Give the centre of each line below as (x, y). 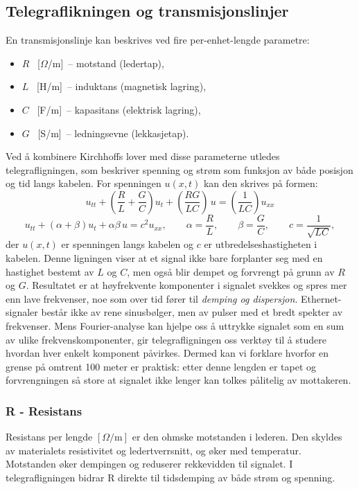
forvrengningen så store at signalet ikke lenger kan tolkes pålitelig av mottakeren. (178, 380)
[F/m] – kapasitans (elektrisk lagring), (119, 109)
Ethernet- (321, 298)
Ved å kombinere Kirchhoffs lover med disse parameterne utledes (143, 156)
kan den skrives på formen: (261, 183)
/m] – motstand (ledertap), (106, 63)
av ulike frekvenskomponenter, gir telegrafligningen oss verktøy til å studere (166, 339)
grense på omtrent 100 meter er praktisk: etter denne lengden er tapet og (161, 366)
